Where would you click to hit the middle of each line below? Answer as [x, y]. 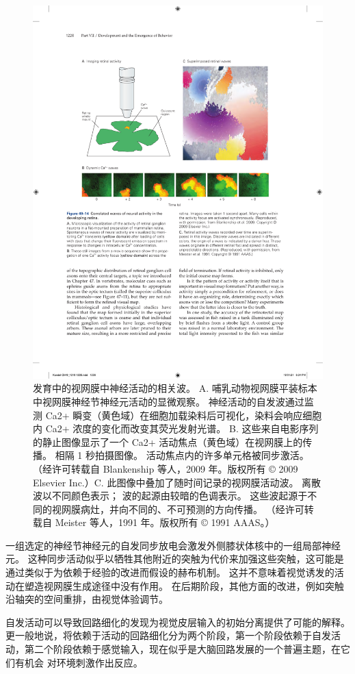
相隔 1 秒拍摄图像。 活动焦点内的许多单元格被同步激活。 [182, 455]
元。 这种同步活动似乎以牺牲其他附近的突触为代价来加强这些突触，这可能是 [175, 559]
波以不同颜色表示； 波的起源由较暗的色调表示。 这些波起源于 [170, 496]
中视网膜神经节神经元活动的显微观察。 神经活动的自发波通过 [169, 401]
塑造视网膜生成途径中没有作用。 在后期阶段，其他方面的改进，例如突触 [184, 585]
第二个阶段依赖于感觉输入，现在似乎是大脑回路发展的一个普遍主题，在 [182, 649]
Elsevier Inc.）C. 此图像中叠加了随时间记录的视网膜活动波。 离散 [177, 482]
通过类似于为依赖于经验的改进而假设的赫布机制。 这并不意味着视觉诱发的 [170, 572]
